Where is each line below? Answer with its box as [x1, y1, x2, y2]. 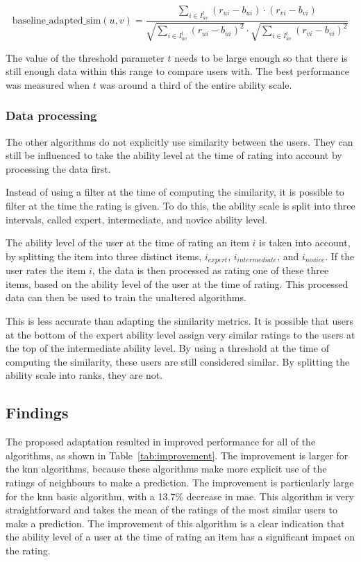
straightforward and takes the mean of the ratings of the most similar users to [6, 502, 337, 517]
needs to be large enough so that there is [174, 50, 348, 65]
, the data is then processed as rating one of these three [92, 263, 329, 278]
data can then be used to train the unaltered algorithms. [6, 290, 246, 305]
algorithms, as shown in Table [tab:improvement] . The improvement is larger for [6, 448, 349, 462]
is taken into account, [259, 235, 351, 250]
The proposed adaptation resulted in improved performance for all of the [6, 434, 316, 449]
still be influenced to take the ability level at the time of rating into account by [6, 148, 342, 162]
